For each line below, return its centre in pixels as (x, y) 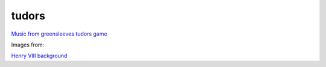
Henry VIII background (39, 56)
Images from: (28, 45)
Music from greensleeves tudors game (59, 34)
